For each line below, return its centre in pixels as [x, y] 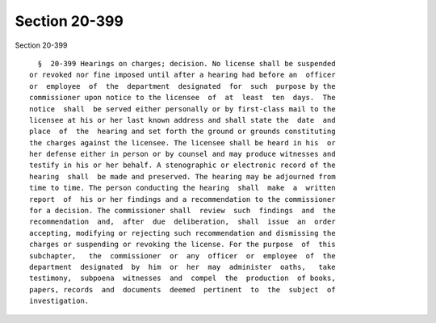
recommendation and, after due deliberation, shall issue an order [182, 222]
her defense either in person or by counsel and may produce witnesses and [182, 154]
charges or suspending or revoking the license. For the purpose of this [182, 245]
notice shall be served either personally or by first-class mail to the [182, 109]
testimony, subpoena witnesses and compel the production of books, [182, 278]
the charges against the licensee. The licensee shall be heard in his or [182, 143]
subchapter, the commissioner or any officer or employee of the [182, 256]
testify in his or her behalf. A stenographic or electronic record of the [182, 165]
